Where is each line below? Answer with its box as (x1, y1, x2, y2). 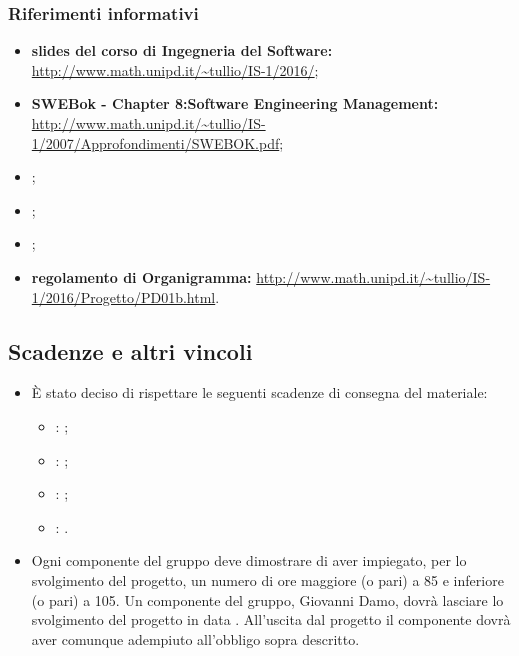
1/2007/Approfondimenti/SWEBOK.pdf (31, 132, 280, 153)
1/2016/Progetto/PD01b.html (31, 286, 216, 307)
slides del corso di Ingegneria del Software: (31, 40, 333, 61)
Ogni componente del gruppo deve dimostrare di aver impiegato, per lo (31, 550, 467, 571)
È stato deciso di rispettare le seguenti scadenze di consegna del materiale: (31, 382, 488, 403)
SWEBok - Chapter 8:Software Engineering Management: (31, 93, 439, 114)
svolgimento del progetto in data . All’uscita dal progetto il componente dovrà (31, 609, 511, 630)
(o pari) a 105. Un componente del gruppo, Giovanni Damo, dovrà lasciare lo (31, 589, 504, 610)
